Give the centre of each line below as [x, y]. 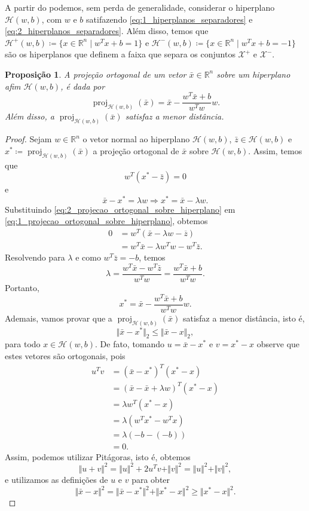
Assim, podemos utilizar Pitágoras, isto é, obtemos [98, 456]
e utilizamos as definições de [56, 479]
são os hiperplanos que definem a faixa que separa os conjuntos [120, 54]
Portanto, [22, 288]
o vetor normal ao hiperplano [136, 139]
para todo [23, 344]
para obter [151, 479]
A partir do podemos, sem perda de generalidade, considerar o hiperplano [140, 7]
